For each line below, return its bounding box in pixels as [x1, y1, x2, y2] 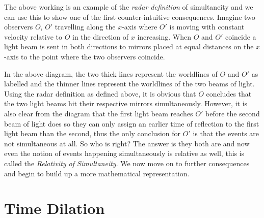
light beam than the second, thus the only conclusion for [4, 128, 181, 139]
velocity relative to [4, 31, 62, 42]
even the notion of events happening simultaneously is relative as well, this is [4, 148, 245, 159]
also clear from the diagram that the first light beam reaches [4, 108, 193, 118]
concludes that [206, 88, 252, 99]
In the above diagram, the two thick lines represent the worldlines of [4, 68, 218, 79]
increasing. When [137, 31, 191, 42]
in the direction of [72, 31, 129, 42]
